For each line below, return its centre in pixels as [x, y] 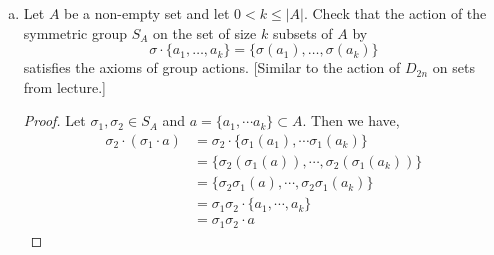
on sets [453, 67]
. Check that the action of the [395, 13]
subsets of [302, 32]
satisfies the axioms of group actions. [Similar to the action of [212, 67]
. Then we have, [351, 120]
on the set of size [205, 32]
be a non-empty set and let [147, 13]
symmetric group [75, 32]
